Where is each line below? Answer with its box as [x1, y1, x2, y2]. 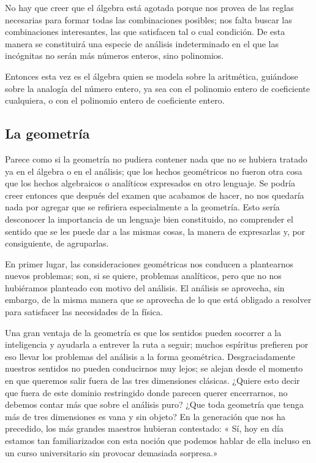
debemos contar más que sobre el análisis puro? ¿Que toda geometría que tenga [5, 398, 304, 411]
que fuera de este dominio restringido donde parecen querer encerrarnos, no [5, 386, 288, 399]
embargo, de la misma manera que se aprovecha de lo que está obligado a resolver [5, 293, 312, 306]
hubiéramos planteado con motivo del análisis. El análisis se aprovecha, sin [5, 281, 285, 294]
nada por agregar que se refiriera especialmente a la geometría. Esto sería [5, 201, 280, 213]
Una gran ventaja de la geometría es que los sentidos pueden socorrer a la [5, 326, 282, 339]
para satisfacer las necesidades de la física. [5, 305, 163, 318]
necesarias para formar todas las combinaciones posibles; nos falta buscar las [5, 13, 292, 26]
